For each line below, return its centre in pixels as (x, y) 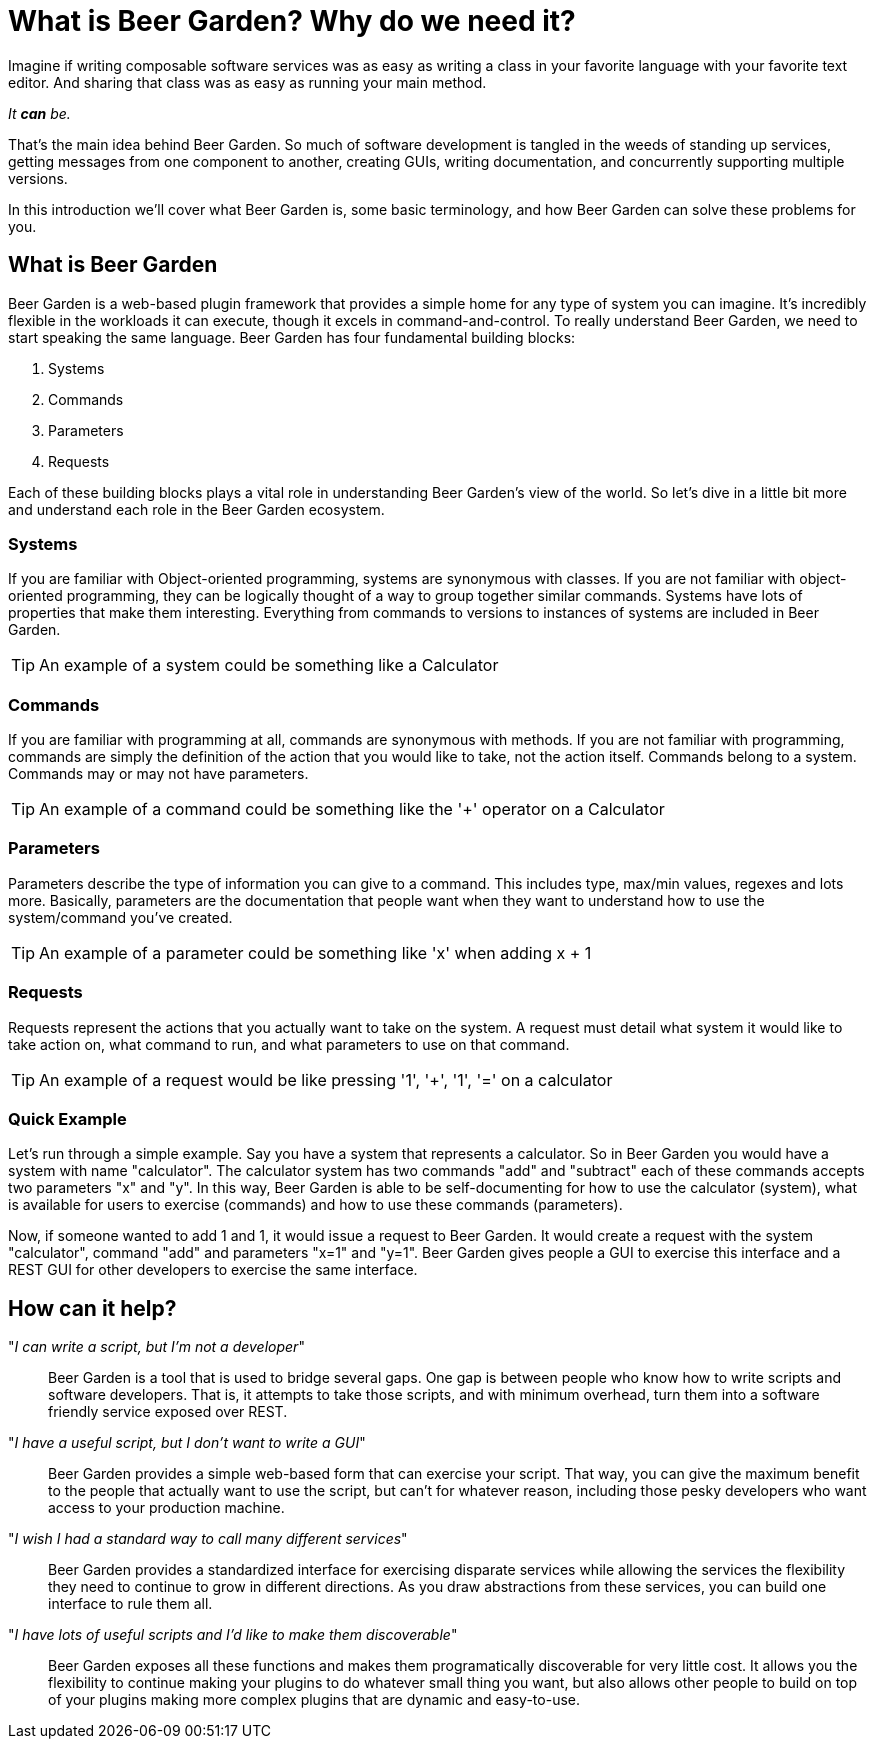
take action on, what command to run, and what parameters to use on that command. (289, 1044)
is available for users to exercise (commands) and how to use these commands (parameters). (315, 1205)
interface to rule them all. (130, 1604)
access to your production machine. (166, 1508)
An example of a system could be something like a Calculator (269, 665)
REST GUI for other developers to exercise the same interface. (213, 1270)
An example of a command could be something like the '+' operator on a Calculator (352, 809)
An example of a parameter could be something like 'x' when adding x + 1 (315, 952)
